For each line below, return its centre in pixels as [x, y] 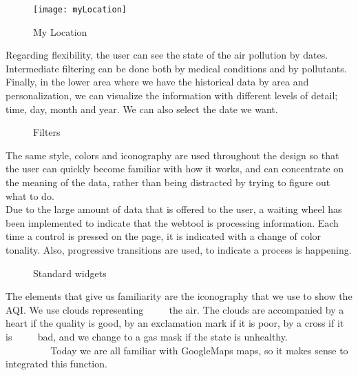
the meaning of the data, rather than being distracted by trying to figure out [168, 182]
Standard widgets [70, 273]
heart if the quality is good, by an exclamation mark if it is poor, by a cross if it [175, 323]
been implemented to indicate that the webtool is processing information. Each [172, 222]
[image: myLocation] [80, 10]
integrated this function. [56, 364]
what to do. [30, 195]
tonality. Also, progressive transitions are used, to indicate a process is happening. [179, 249]
